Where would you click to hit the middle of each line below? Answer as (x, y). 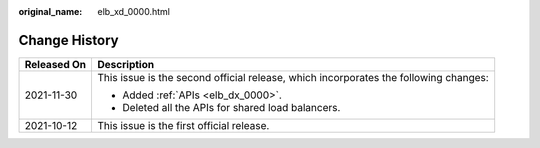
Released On (55, 64)
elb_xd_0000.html (133, 11)
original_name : (50, 11)
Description (126, 64)
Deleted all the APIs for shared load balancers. (231, 107)
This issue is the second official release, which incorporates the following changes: (293, 77)
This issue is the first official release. (183, 125)
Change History (68, 40)
